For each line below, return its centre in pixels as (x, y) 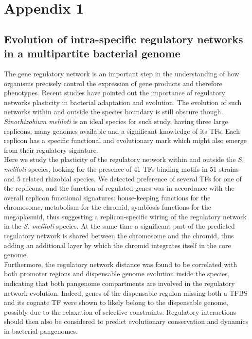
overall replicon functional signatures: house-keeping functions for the (107, 197)
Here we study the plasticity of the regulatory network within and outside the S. (124, 159)
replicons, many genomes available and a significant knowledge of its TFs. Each (122, 131)
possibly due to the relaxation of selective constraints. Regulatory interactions (120, 312)
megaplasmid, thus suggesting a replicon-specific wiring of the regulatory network (125, 216)
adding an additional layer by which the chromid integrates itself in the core (117, 245)
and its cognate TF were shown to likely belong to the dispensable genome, (116, 302)
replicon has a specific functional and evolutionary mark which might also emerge (125, 140)
